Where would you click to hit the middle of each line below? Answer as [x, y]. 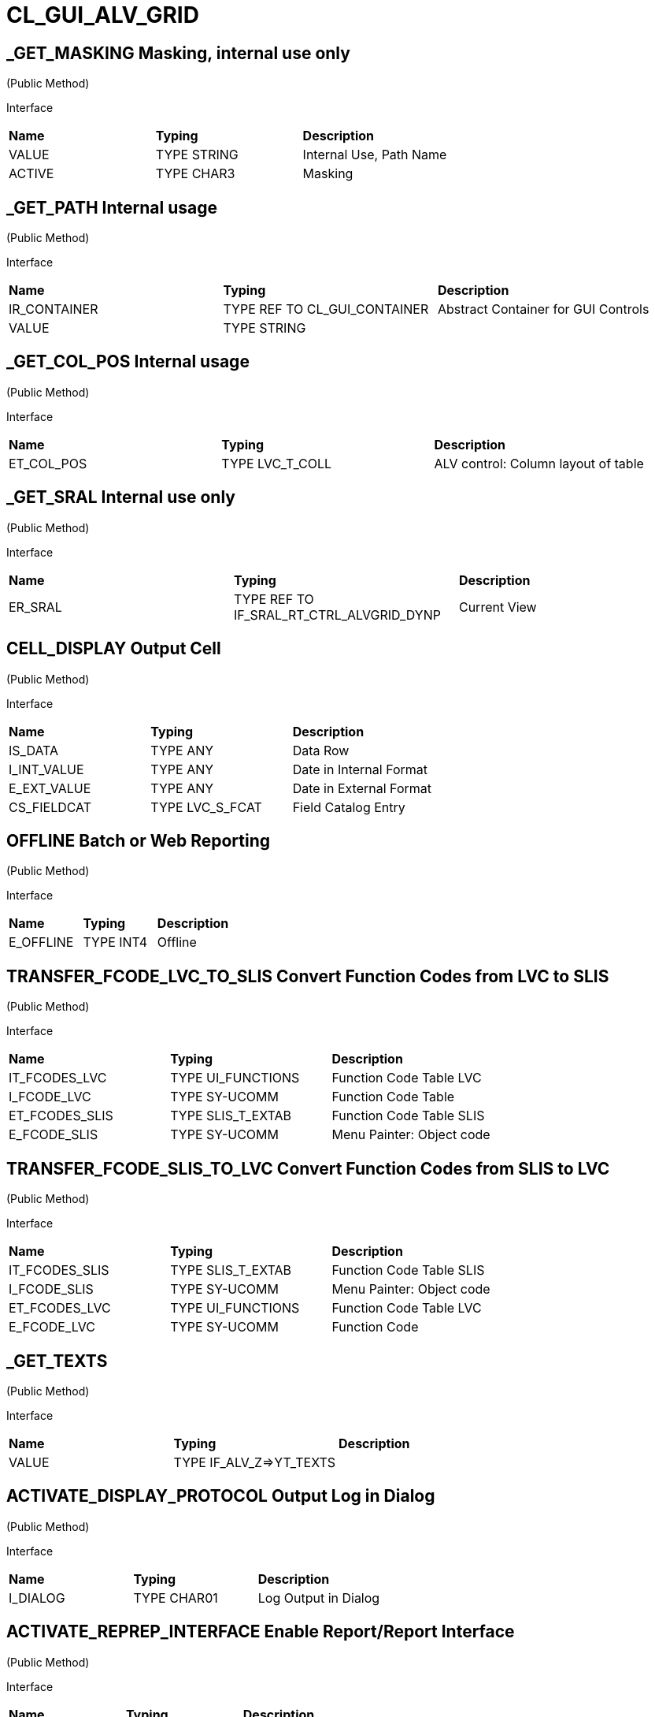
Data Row [321, 750]
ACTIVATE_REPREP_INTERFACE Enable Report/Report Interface [261, 1632]
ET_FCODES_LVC [60, 1308]
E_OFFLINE [41, 942]
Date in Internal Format [360, 769]
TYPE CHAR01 [176, 1598]
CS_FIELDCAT [50, 807]
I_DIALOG [37, 1598]
